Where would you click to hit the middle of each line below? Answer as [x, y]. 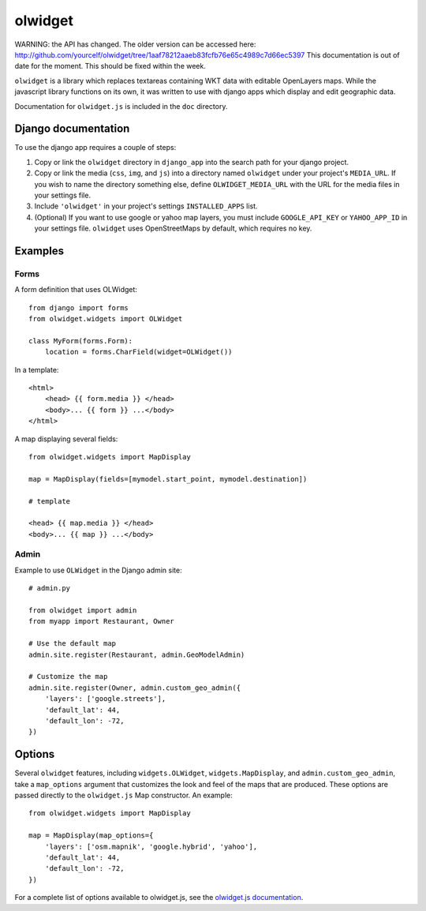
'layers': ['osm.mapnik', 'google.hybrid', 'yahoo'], [151, 846]
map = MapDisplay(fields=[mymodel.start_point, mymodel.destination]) [168, 479]
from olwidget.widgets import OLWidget [106, 319]
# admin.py [50, 589]
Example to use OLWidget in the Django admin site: [98, 570]
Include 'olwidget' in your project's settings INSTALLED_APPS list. [146, 206]
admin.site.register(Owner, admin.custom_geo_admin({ [135, 688]
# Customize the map [68, 677]
